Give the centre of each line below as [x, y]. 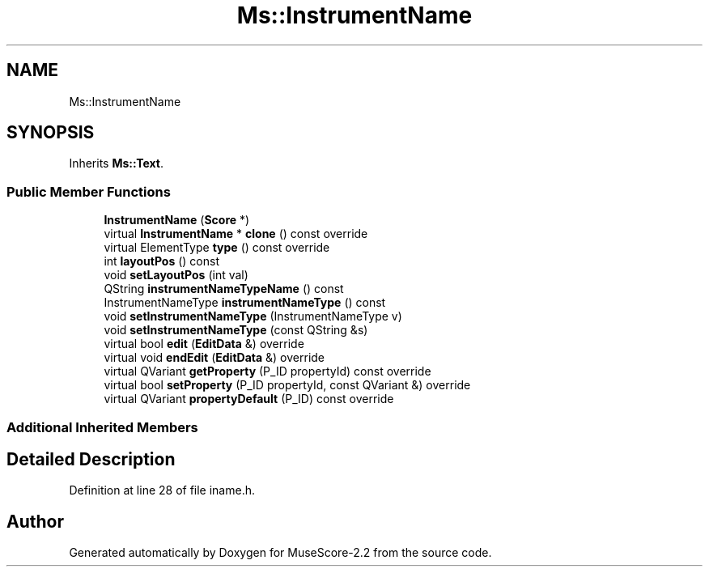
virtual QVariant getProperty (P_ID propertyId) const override [267, 371]
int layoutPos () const [162, 261]
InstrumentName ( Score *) [177, 220]
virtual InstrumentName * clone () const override [236, 234]
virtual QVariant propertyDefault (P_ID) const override [249, 399]
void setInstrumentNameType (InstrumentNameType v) [253, 316]
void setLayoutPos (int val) [176, 275]
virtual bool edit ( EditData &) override [204, 344]
